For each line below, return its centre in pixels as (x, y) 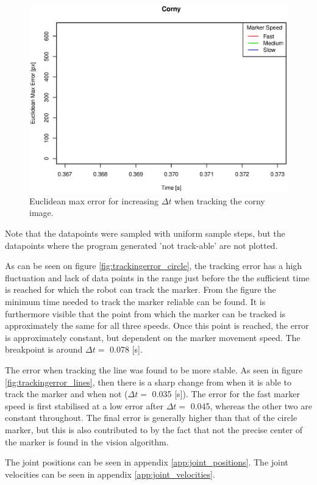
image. (41, 213)
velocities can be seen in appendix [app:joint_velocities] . (110, 474)
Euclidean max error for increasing (94, 200)
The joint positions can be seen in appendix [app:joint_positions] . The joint (147, 462)
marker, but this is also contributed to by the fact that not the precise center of (154, 429)
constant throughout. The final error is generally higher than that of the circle (151, 418)
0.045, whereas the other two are (251, 405)
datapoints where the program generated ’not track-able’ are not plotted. (141, 245)
